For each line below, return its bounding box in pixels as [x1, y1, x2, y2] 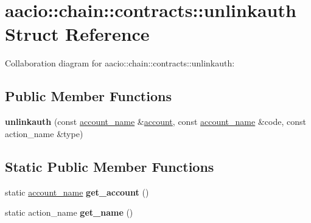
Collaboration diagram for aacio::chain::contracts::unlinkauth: [5, 57, 235, 69]
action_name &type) [5, 127, 83, 140]
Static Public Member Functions [5, 157, 214, 175]
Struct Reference [5, 21, 150, 46]
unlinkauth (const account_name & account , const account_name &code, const [5, 115, 306, 128]
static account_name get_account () [5, 185, 149, 198]
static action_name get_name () [5, 206, 133, 219]
